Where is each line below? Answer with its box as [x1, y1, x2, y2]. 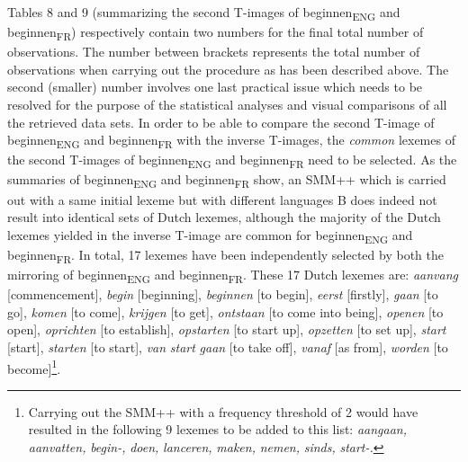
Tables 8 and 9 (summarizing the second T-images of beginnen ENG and [7, 3, 400, 23]
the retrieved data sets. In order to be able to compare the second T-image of [7, 112, 435, 131]
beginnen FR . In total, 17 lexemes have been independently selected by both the [7, 244, 444, 266]
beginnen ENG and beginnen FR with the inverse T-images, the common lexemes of [7, 130, 455, 152]
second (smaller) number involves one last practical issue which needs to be [7, 77, 423, 96]
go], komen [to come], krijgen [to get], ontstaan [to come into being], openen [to [7, 302, 444, 321]
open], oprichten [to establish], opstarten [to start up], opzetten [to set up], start [7, 320, 446, 339]
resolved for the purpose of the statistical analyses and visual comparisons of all [7, 95, 447, 114]
